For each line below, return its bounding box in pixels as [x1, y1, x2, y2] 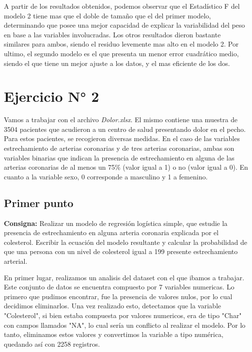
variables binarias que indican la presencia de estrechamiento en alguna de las [4, 152, 235, 162]
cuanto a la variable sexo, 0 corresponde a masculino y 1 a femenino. [4, 171, 208, 181]
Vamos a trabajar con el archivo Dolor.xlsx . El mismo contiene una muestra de [4, 114, 237, 125]
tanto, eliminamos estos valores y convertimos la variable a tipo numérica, [4, 329, 223, 339]
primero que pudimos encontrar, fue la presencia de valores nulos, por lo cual [4, 291, 233, 301]
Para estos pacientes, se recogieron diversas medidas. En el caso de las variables [4, 133, 240, 144]
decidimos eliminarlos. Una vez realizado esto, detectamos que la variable [4, 301, 221, 311]
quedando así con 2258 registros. [4, 338, 100, 349]
